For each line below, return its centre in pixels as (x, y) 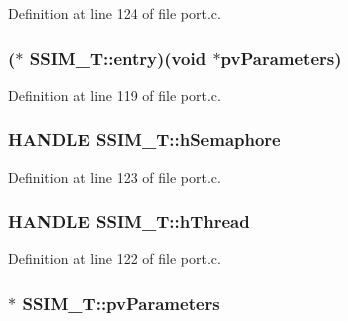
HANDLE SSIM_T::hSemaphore (144, 139)
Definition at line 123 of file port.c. (114, 176)
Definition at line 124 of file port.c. (114, 13)
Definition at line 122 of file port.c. (114, 258)
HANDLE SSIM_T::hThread (129, 221)
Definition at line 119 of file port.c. (114, 94)
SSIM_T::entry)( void (118, 57)
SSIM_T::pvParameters (121, 302)
